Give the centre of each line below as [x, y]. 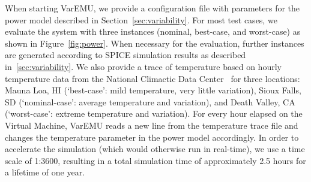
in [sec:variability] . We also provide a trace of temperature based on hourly [143, 66]
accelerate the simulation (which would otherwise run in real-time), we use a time [155, 149]
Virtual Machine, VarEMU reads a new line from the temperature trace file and [152, 125]
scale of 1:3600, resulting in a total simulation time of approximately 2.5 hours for [155, 160]
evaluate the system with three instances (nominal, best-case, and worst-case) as [153, 31]
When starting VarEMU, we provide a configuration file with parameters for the [152, 8]
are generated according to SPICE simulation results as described [125, 55]
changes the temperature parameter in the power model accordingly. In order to [152, 137]
